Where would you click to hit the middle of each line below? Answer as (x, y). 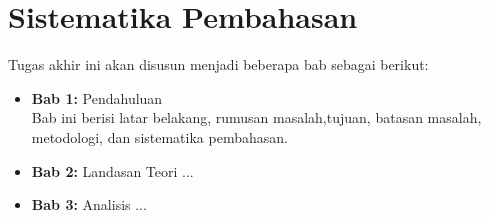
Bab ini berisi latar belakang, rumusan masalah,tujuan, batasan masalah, (256, 117)
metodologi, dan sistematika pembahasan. (159, 136)
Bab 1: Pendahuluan (97, 97)
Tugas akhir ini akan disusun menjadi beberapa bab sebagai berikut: (218, 64)
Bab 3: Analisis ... (89, 204)
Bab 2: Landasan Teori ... (112, 170)
